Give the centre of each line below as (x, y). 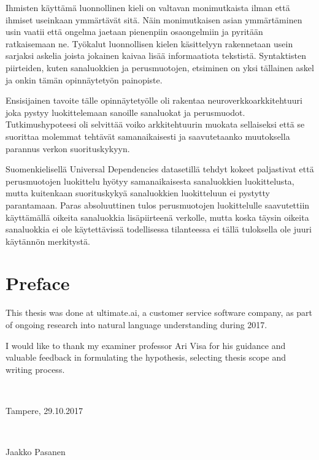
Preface (38, 283)
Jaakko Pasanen (36, 452)
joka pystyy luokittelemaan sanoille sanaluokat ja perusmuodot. (125, 112)
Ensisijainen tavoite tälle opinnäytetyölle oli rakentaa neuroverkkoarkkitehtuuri (154, 100)
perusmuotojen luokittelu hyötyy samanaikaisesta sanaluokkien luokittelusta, (150, 181)
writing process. (35, 369)
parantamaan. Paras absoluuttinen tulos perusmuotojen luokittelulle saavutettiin (158, 205)
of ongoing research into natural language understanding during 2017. (136, 324)
